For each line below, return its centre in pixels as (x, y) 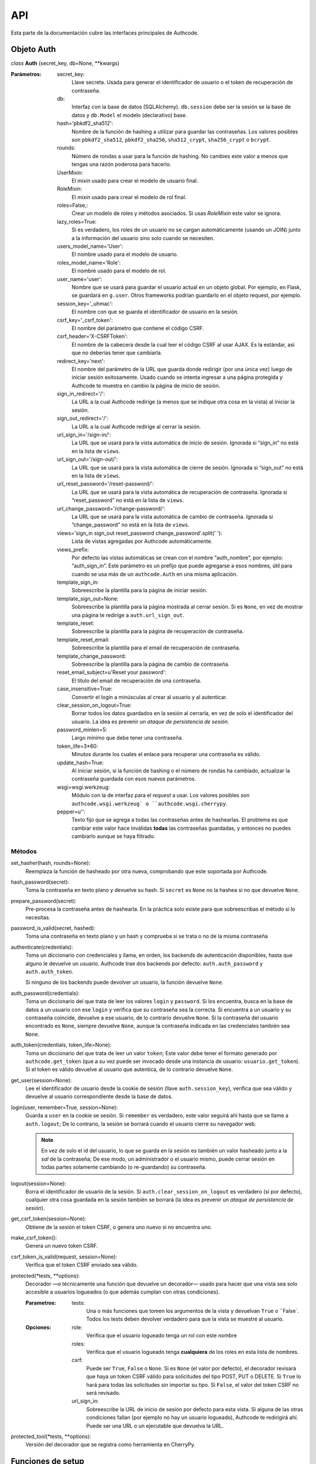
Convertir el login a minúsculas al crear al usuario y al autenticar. (150, 697)
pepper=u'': (71, 812)
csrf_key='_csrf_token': (85, 320)
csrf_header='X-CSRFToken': (92, 336)
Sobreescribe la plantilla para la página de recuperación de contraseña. (158, 631)
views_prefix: (73, 549)
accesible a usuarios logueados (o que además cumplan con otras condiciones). (123, 1292)
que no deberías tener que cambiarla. (117, 353)
